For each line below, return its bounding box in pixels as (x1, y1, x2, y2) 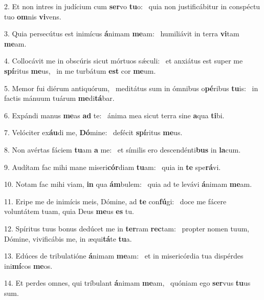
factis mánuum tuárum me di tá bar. (4, 93, 115, 103)
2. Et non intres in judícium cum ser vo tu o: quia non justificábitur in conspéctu (4, 1, 260, 11)
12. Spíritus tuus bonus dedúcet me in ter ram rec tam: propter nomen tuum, (4, 223, 249, 233)
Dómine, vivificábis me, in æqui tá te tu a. (4, 233, 132, 244)
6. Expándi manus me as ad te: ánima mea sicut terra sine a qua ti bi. (4, 110, 225, 120)
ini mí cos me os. (4, 260, 53, 271)
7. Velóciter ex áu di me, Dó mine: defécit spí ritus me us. (4, 127, 183, 138)
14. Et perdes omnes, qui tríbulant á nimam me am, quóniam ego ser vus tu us (4, 277, 251, 288)
